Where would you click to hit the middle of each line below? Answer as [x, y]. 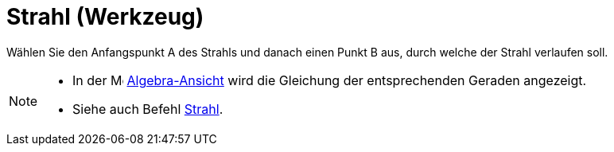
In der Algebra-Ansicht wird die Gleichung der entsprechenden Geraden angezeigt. [330, 80]
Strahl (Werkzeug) [105, 17]
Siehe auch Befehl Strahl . [148, 109]
